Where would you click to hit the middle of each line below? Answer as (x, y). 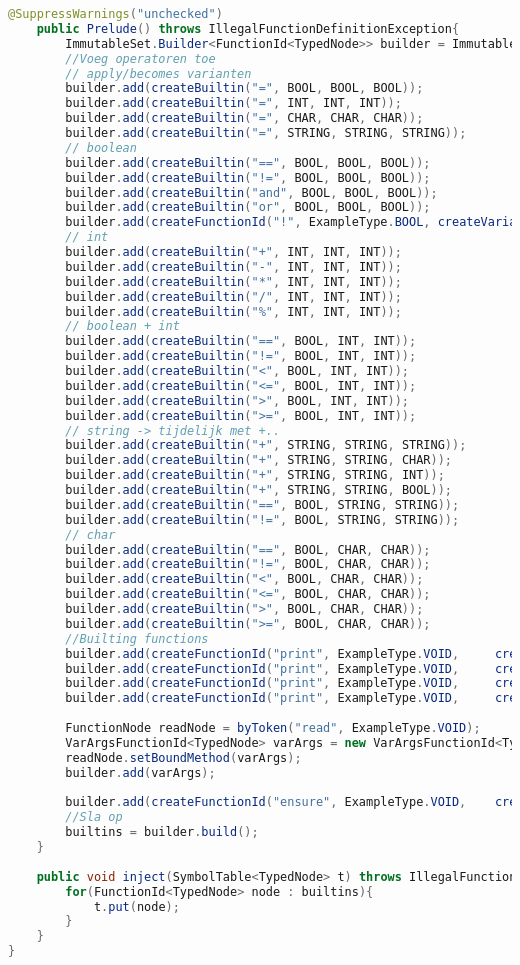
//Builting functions (137, 638)
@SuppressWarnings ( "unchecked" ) (115, 14)
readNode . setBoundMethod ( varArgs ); (183, 757)
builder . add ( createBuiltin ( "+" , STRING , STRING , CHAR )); (258, 460)
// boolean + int (122, 326)
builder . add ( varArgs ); (140, 772)
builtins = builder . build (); (162, 832)
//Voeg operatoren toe (140, 58)
